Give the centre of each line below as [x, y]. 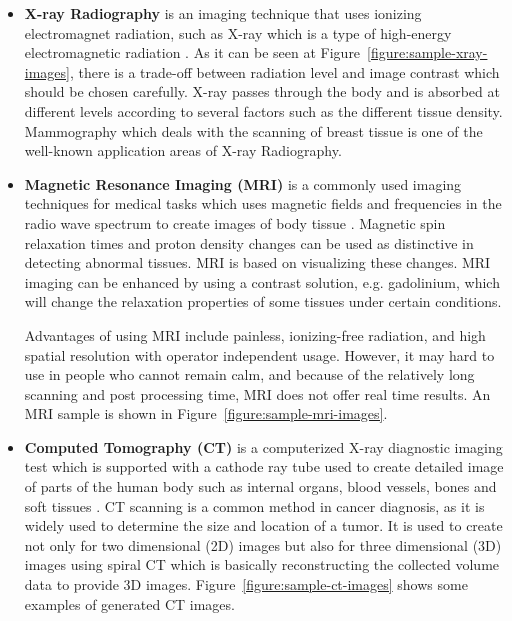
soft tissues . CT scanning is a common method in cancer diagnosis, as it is [254, 505]
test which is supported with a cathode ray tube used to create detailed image [264, 466]
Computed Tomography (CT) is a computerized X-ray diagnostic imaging [263, 446]
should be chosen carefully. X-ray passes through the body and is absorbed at [262, 91]
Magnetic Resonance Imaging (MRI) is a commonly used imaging [243, 183]
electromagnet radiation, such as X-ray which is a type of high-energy [238, 32]
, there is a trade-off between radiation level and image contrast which [284, 71]
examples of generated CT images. [129, 603]
